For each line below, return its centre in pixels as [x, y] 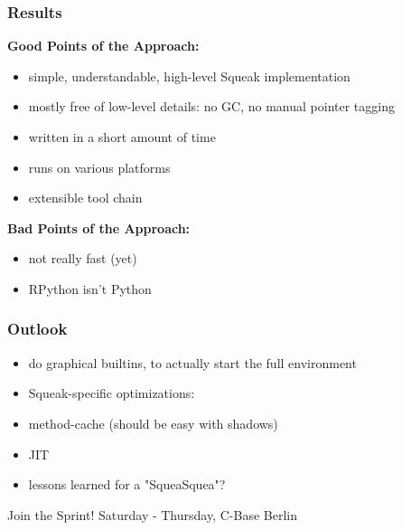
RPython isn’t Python [90, 288]
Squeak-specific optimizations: [112, 393]
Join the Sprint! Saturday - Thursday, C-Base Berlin [152, 514]
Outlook [37, 329]
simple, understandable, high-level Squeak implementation [189, 76]
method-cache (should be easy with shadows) [153, 423]
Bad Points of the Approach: [99, 227]
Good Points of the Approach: [103, 46]
